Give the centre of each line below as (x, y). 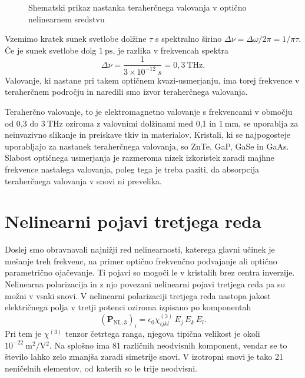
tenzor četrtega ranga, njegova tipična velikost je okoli (163, 334)
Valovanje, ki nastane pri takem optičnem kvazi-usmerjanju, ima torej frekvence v (152, 80)
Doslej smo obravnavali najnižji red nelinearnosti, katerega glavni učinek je (140, 249)
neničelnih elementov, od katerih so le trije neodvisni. (101, 368)
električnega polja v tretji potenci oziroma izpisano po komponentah (128, 307)
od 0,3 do (22, 123)
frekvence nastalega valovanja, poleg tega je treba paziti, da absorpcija (132, 169)
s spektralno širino (188, 39)
